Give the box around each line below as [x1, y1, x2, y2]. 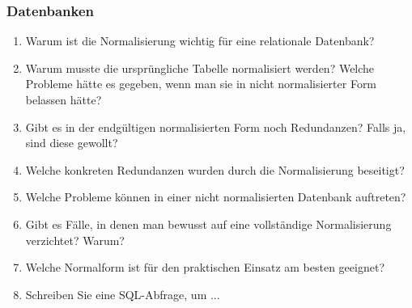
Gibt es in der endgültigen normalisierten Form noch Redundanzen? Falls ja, [25, 118, 406, 135]
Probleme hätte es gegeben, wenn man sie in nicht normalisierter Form [25, 75, 377, 92]
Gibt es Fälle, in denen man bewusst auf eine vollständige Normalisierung [25, 215, 392, 232]
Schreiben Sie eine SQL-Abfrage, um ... [25, 285, 220, 302]
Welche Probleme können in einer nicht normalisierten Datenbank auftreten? [25, 188, 406, 205]
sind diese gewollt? [25, 134, 118, 151]
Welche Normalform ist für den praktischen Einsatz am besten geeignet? [25, 259, 384, 276]
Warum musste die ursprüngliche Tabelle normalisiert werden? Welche [25, 59, 375, 76]
